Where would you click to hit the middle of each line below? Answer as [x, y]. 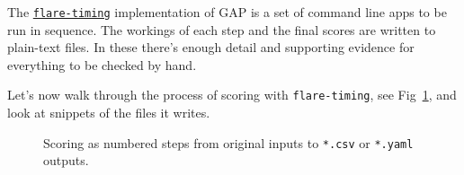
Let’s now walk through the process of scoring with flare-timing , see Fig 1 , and [232, 95]
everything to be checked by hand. [102, 64]
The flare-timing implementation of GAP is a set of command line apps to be [227, 12]
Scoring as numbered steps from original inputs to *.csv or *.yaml [228, 142]
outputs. [66, 160]
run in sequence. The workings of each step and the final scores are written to [222, 29]
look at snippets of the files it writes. [109, 113]
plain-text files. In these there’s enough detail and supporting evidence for [211, 47]
